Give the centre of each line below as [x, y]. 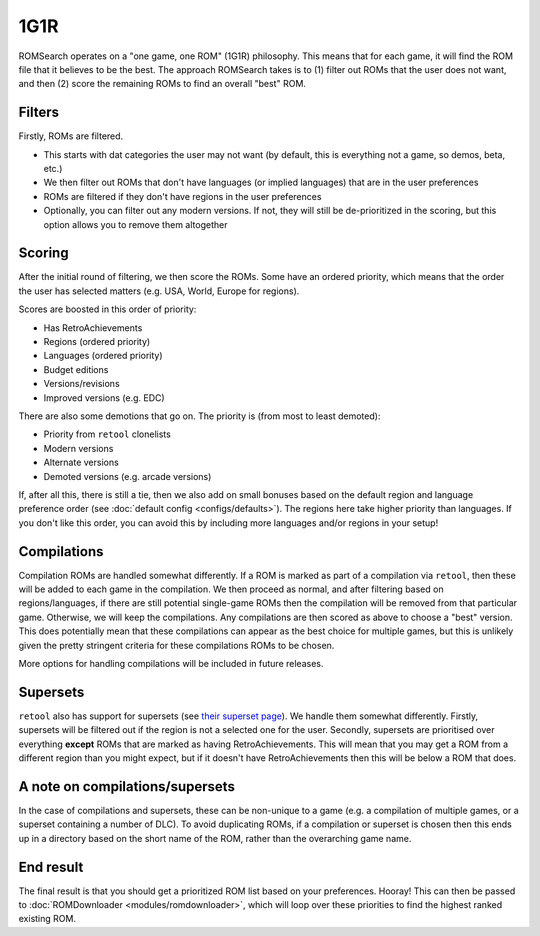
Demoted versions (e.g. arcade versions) [127, 476]
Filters [39, 112]
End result [51, 866]
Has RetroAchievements [93, 327]
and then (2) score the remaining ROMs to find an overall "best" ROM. [162, 84]
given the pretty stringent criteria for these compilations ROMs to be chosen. [176, 645]
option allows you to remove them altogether [135, 224]
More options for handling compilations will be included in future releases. [171, 663]
